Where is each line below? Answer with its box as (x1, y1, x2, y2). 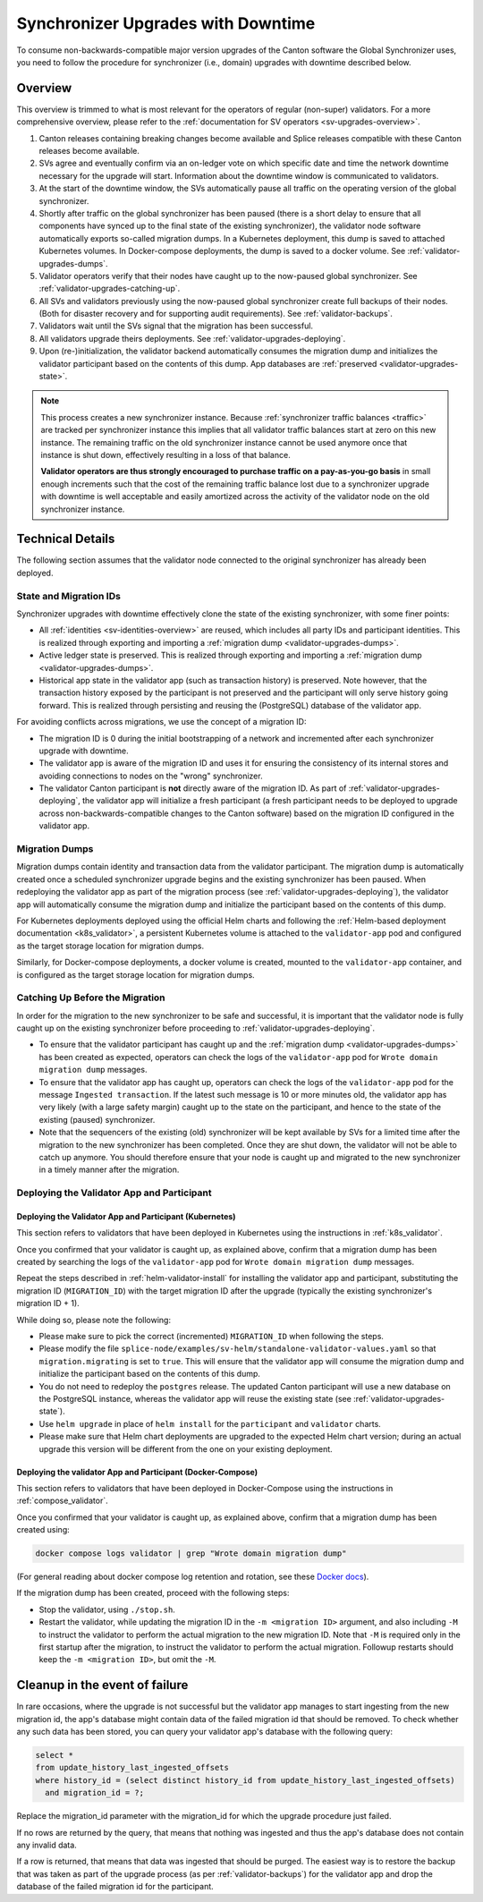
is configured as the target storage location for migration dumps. (16, 969, 255, 980)
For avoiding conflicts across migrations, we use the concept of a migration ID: (16, 717, 307, 727)
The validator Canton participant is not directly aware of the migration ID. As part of (38, 783, 347, 794)
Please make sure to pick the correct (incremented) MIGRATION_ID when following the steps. (38, 1331, 385, 1342)
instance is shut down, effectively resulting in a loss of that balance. (40, 450, 291, 460)
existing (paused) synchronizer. (38, 1114, 156, 1125)
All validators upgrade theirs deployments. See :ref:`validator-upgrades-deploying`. (38, 333, 346, 344)
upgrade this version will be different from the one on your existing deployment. (38, 1443, 333, 1454)
